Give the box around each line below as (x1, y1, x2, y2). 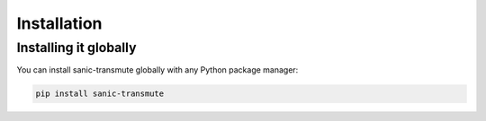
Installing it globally (16, 39, 137, 56)
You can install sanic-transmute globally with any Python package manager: (16, 65, 299, 75)
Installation (16, 13, 103, 33)
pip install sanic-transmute (35, 89, 165, 99)
